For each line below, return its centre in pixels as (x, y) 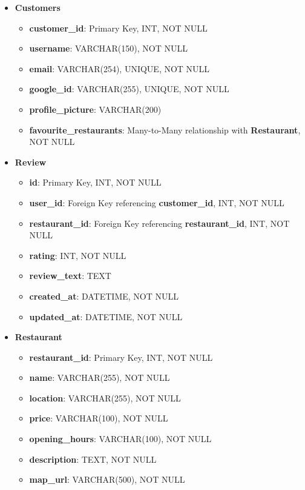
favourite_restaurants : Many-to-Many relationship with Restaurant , (165, 129)
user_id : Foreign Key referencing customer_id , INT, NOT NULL (157, 202)
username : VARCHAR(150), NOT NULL (108, 48)
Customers (38, 7)
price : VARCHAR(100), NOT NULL (99, 418)
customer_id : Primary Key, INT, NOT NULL (118, 28)
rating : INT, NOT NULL (78, 255)
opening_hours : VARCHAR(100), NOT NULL (120, 439)
